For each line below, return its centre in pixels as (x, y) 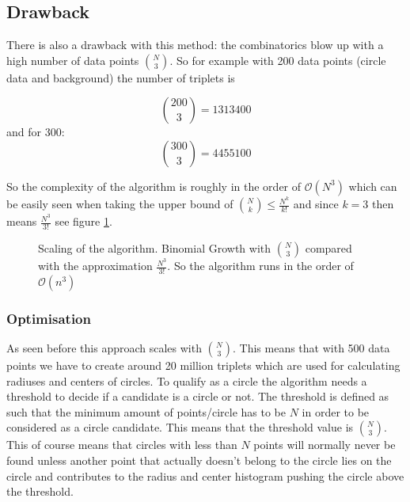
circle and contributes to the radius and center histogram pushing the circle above (205, 475)
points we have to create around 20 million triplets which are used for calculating (203, 365)
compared (328, 247)
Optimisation (49, 318)
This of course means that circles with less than (122, 445)
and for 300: (36, 132)
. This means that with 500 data (311, 348)
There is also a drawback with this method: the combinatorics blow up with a (195, 45)
